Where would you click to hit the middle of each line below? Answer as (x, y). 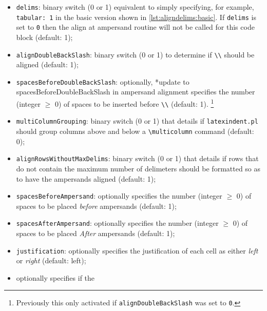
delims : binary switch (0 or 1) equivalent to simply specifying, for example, (135, 7)
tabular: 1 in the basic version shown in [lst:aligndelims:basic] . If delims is (136, 17)
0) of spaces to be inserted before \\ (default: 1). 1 (134, 103)
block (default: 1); (44, 37)
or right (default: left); (51, 260)
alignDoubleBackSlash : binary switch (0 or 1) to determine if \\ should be (135, 54)
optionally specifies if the (55, 277)
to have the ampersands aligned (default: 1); (86, 178)
